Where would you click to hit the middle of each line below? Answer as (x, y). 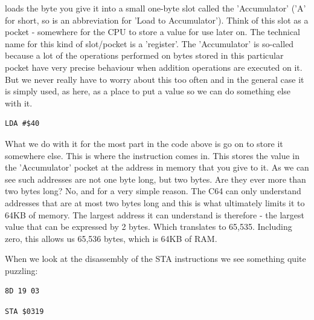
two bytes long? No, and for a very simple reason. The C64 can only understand (153, 191)
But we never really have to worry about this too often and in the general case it (155, 79)
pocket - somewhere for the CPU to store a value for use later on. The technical (152, 32)
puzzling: (21, 270)
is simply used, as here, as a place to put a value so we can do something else (148, 91)
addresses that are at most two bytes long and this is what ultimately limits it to (155, 202)
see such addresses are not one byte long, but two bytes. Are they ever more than (155, 179)
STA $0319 (24, 312)
